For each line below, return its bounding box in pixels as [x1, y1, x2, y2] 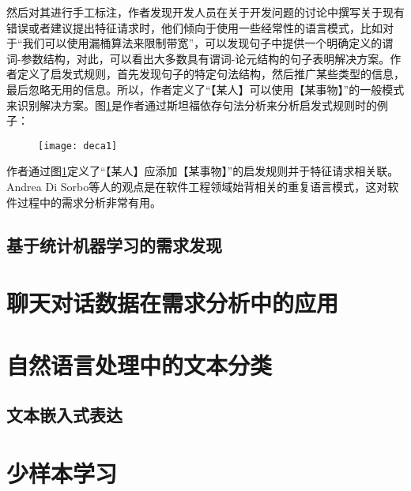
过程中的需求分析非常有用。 [17, 193, 161, 210]
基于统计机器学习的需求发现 [6, 232, 222, 257]
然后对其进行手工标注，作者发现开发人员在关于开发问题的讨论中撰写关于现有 [6, 4, 405, 20]
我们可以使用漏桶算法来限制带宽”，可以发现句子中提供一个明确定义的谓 [22, 35, 394, 51]
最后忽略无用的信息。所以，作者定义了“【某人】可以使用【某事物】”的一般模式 [6, 81, 405, 97]
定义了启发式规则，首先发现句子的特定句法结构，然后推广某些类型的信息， [17, 66, 405, 82]
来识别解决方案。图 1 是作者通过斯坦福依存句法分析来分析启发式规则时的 [6, 96, 377, 113]
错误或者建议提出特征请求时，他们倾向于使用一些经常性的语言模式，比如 [6, 19, 383, 36]
